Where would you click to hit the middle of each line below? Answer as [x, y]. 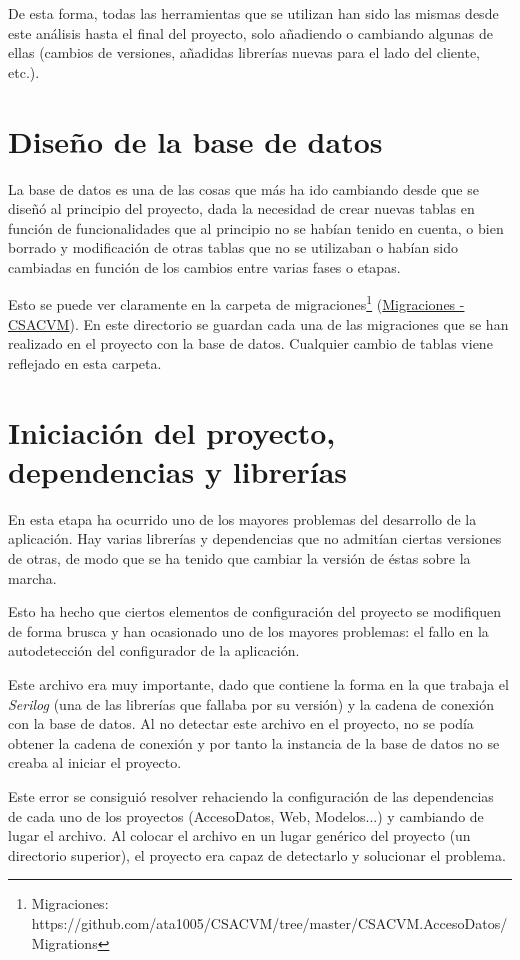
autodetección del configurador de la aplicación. [154, 650]
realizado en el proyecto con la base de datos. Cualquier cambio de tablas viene [250, 343]
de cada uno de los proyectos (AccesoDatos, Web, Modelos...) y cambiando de [246, 815]
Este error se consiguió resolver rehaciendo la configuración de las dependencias [251, 795]
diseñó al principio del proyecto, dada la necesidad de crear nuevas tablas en [241, 208]
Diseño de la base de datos [195, 140]
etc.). [24, 71]
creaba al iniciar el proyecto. [95, 762]
